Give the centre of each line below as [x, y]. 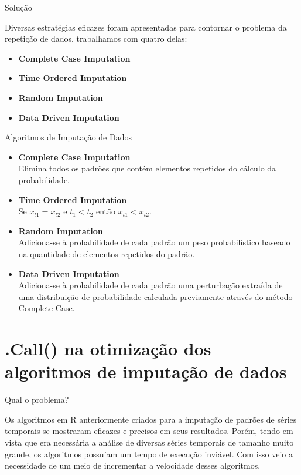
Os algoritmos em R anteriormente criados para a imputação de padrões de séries [151, 419]
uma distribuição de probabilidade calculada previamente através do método [155, 296]
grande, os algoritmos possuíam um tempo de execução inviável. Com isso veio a [149, 454]
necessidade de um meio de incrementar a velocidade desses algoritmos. [133, 465]
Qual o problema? [37, 400]
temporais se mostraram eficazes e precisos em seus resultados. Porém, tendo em [149, 431]
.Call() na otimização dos [108, 348]
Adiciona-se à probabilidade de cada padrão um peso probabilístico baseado [154, 242]
